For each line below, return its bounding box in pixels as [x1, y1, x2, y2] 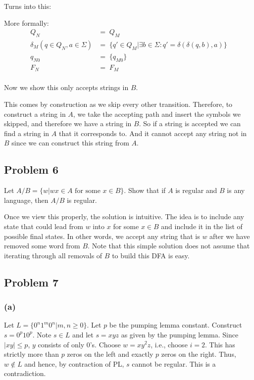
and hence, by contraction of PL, [24, 358, 124, 369]
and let [72, 329, 94, 339]
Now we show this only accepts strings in [4, 82, 129, 93]
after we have [209, 231, 250, 241]
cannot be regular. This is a [132, 358, 216, 369]
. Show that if [124, 185, 166, 195]
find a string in [4, 128, 50, 138]
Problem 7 [4, 274, 58, 289]
